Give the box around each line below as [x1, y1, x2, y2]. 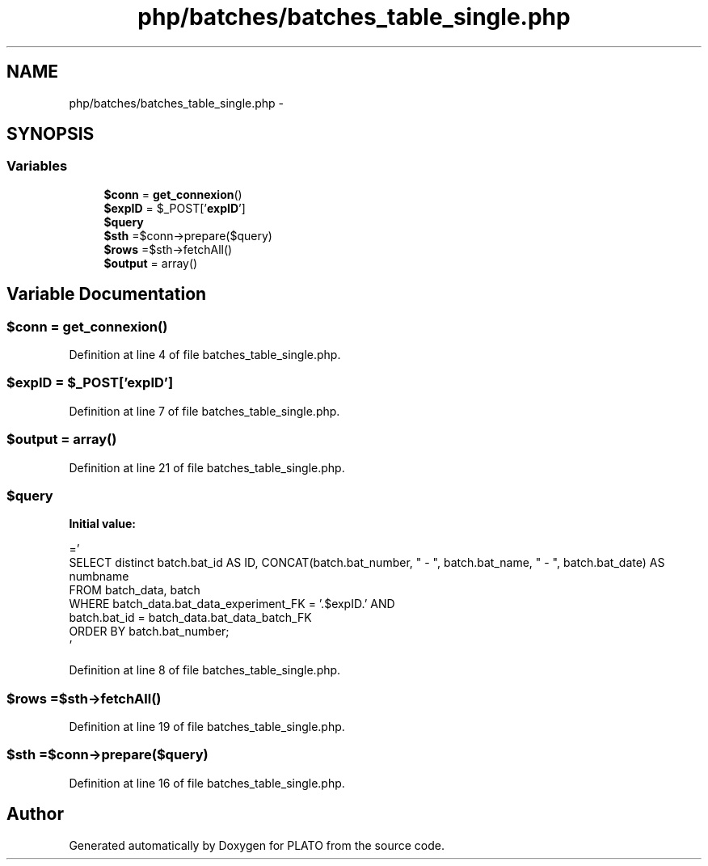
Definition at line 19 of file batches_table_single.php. [69, 720, 345, 734]
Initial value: [69, 517, 136, 531]
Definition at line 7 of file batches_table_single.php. [69, 403, 340, 418]
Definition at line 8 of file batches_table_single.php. [69, 663, 341, 678]
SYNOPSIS [6, 124, 95, 145]
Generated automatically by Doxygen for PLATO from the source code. [69, 838, 445, 852]
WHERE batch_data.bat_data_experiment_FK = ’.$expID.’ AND [69, 597, 395, 611]
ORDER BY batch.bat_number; [69, 624, 230, 639]
